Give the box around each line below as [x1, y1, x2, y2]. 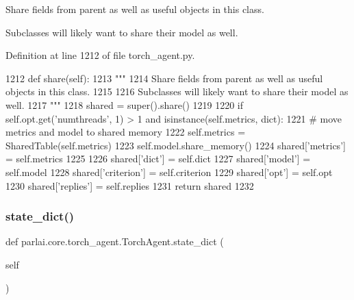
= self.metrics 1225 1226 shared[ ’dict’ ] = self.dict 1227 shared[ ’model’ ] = [5, 151, 311, 166]
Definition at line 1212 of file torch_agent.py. [5, 48, 195, 62]
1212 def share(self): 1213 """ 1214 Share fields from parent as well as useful [5, 71, 323, 85]
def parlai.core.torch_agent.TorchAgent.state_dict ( [5, 234, 224, 249]
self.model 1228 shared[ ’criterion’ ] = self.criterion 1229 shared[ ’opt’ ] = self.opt [5, 164, 333, 179]
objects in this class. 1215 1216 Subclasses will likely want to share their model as [5, 84, 349, 99]
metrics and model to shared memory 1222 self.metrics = [5, 125, 246, 139]
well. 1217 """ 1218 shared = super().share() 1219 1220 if [5, 97, 244, 112]
